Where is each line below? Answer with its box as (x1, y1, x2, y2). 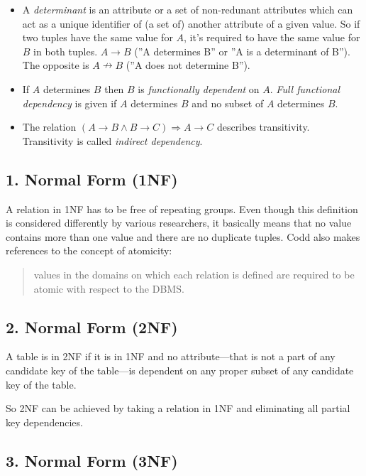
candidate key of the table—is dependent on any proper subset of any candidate (6, 362, 354, 377)
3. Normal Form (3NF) (6, 449, 178, 471)
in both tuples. (33, 43, 98, 58)
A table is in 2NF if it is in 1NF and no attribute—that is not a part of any (6, 349, 335, 364)
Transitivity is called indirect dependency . (22, 133, 203, 148)
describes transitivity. (216, 119, 310, 134)
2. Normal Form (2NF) (6, 315, 178, 337)
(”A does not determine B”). (126, 58, 250, 72)
